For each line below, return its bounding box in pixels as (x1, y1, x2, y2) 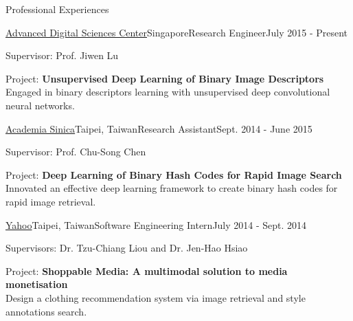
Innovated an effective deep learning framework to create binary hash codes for (5, 181, 338, 195)
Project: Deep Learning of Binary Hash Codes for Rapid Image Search (5, 167, 342, 181)
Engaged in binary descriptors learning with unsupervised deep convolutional (5, 85, 330, 99)
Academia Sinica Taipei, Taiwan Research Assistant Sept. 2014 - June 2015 (5, 121, 312, 135)
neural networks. (5, 98, 75, 112)
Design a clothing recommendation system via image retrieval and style (5, 290, 306, 305)
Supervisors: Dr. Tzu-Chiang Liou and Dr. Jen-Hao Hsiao (5, 241, 248, 255)
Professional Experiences (5, 2, 109, 16)
